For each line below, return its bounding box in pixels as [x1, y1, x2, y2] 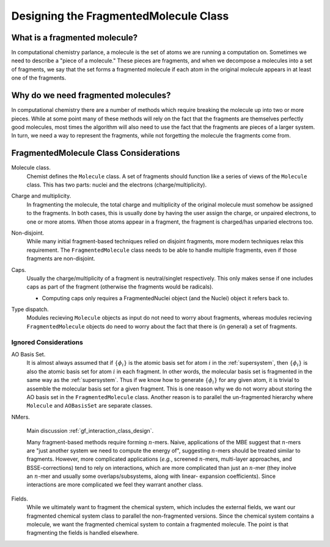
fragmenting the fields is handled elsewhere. [26, 529, 139, 537]
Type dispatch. [11, 306, 49, 313]
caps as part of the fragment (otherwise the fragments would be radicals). [26, 283, 214, 290]
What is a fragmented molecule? [11, 32, 137, 43]
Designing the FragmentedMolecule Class [11, 9, 229, 23]
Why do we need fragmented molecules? [11, 90, 171, 101]
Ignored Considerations [11, 338, 84, 347]
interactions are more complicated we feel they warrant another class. [26, 481, 204, 488]
